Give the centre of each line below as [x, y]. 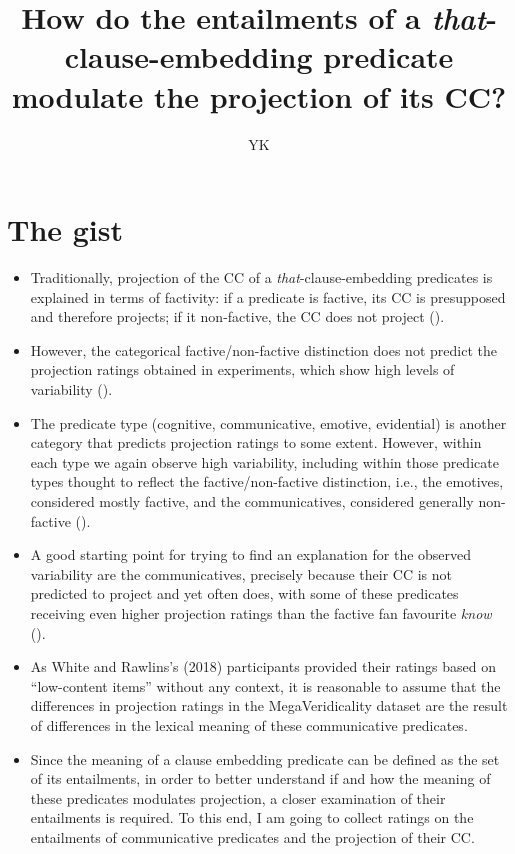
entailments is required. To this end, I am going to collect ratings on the [252, 817]
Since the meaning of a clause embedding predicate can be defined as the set [265, 758]
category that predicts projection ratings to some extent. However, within [256, 442]
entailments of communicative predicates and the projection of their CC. [252, 836]
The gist [65, 229]
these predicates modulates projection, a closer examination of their [238, 797]
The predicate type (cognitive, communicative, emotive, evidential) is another [268, 422]
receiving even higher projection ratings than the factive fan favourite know [261, 612]
